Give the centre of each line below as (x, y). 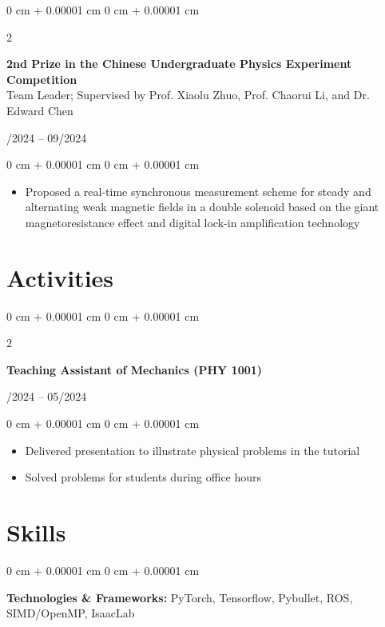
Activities (60, 277)
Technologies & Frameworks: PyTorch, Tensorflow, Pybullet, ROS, (180, 597)
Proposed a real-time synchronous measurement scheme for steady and (198, 191)
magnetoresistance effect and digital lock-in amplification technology (192, 222)
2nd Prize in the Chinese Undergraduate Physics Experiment (179, 64)
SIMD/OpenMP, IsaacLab (71, 613)
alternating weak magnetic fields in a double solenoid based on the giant (202, 207)
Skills (36, 532)
